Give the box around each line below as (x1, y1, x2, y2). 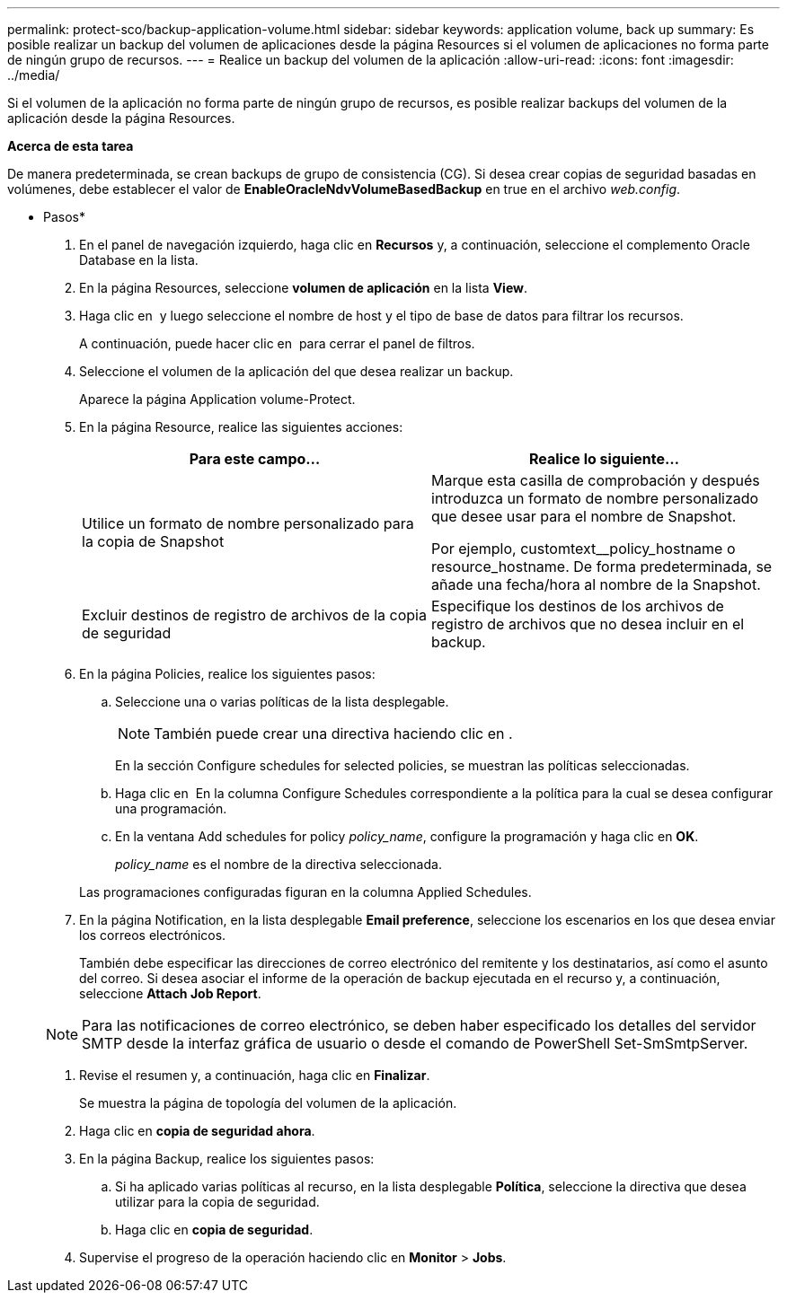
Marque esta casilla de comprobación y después (431, 471, 760, 489)
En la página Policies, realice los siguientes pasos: (79, 666, 376, 681)
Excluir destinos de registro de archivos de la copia (82, 606, 427, 624)
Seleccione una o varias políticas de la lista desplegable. (115, 694, 449, 709)
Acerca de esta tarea (7, 138, 134, 154)
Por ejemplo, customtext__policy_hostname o (431, 540, 736, 558)
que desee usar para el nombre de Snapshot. (431, 507, 737, 525)
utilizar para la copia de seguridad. (115, 1194, 320, 1209)
